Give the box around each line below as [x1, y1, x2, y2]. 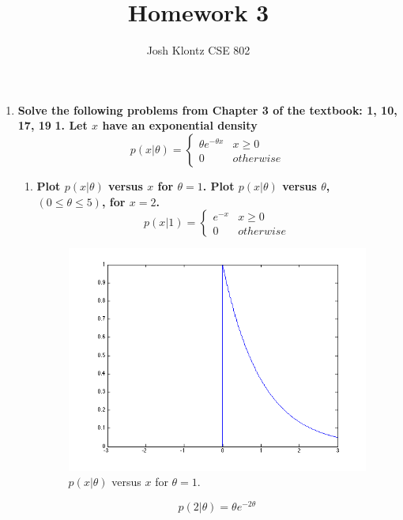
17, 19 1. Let [17, 117, 88, 134]
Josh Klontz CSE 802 [146, 42, 250, 58]
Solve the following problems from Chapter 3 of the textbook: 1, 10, [17, 101, 397, 118]
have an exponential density [102, 117, 258, 134]
